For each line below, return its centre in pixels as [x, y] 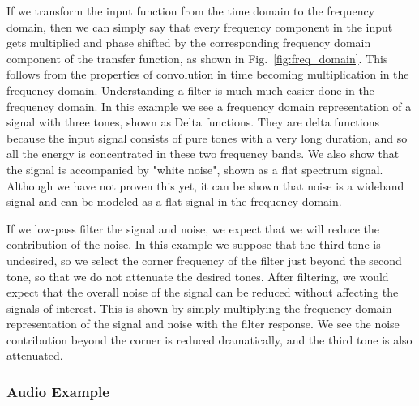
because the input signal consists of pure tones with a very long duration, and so [207, 137]
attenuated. [35, 355]
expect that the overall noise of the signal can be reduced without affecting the [203, 292]
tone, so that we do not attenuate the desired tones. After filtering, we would [198, 276]
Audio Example [58, 391]
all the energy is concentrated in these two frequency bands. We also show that [203, 154]
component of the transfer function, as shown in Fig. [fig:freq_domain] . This [197, 58]
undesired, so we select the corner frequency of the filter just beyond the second [204, 260]
